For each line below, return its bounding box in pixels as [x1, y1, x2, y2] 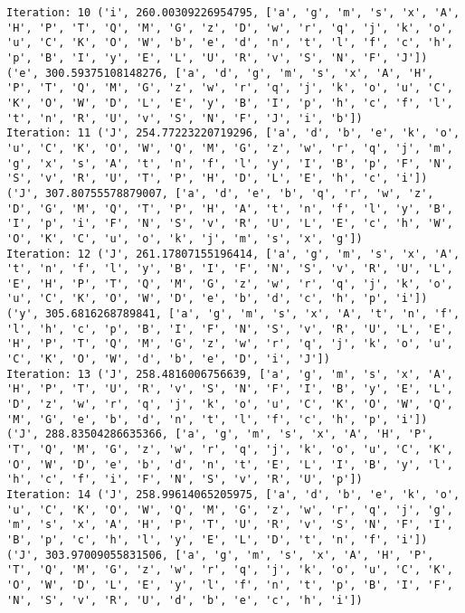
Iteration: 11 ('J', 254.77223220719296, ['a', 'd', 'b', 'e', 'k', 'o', [6, 127, 460, 140]
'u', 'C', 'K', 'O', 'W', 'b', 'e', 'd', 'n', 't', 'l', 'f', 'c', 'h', [6, 36, 453, 50]
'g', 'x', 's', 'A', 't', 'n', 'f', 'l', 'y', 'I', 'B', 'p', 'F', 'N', [6, 156, 453, 170]
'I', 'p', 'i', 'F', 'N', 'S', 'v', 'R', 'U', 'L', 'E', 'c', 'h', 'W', [6, 217, 453, 231]
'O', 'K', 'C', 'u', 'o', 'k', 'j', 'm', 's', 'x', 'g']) [6, 231, 363, 245]
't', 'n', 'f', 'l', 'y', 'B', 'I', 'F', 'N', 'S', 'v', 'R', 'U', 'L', [6, 262, 453, 276]
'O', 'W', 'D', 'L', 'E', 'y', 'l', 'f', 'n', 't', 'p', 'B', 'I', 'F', [6, 578, 453, 591]
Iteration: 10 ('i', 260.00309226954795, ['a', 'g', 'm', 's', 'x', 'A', [6, 6, 460, 19]
